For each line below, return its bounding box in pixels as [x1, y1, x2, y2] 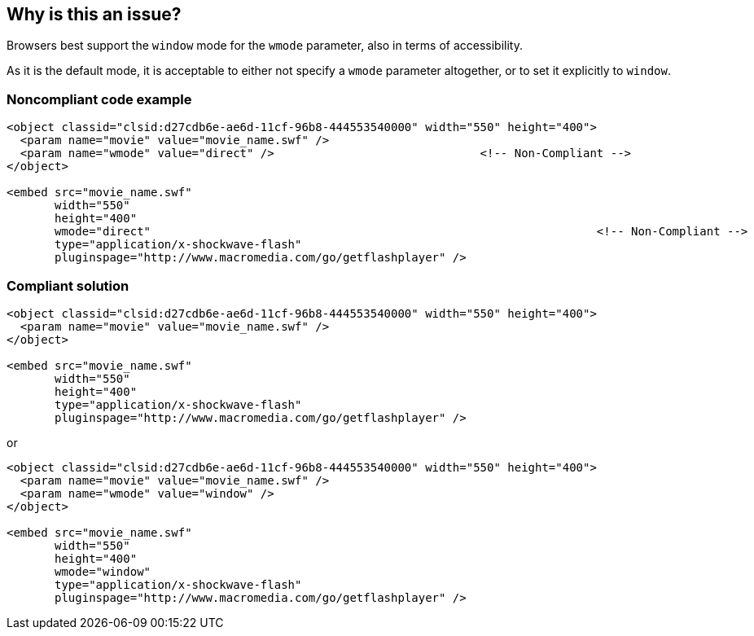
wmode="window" [55, 564, 151, 578]
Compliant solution [7, 277, 129, 294]
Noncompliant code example [7, 90, 192, 107]
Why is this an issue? [7, 4, 182, 24]
